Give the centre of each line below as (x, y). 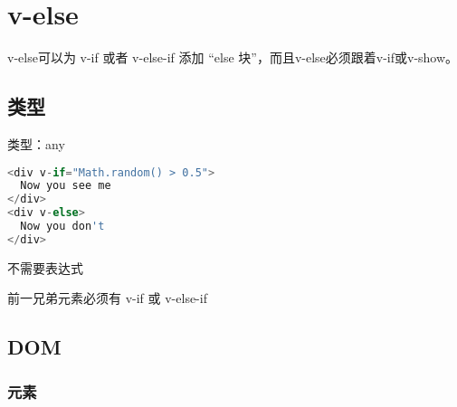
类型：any (36, 143)
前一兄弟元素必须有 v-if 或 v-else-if (107, 298)
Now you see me (66, 186)
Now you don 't (62, 227)
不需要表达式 (45, 267)
